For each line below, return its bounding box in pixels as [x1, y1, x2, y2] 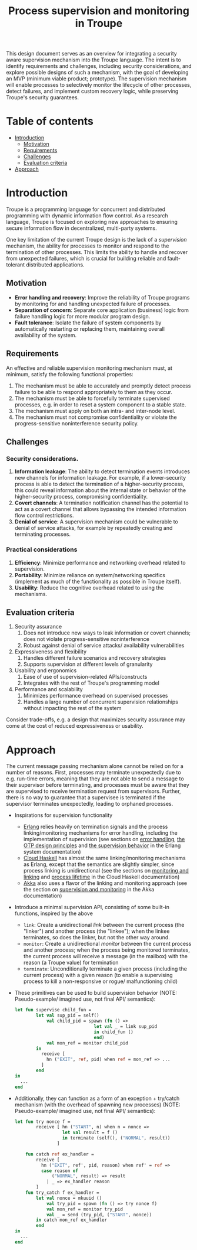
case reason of [41, 1168, 78, 1174]
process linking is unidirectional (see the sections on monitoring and [23, 867, 189, 874]
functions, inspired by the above [14, 910, 93, 917]
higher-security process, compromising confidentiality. [14, 493, 148, 500]
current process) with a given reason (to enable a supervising [23, 972, 173, 979]
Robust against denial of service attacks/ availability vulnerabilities [23, 642, 185, 649]
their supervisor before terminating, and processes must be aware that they [6, 782, 189, 789]
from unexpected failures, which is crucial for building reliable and [6, 255, 166, 262]
